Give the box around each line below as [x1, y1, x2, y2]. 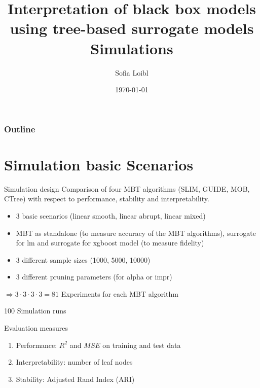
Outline [4, 122, 35, 135]
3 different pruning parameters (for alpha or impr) [16, 271, 172, 282]
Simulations [90, 38, 173, 58]
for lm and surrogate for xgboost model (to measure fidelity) [16, 237, 204, 248]
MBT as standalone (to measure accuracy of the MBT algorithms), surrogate [16, 227, 256, 238]
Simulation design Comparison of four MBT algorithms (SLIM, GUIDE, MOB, [4, 183, 250, 194]
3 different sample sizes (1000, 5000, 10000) [16, 254, 151, 265]
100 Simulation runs [4, 305, 66, 316]
